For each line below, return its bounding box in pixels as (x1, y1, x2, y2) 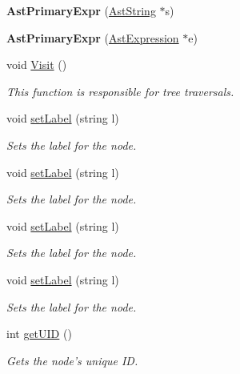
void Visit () (6, 56, 67, 73)
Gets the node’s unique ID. (6, 352, 138, 368)
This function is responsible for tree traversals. (6, 82, 234, 99)
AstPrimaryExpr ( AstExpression (6, 29, 179, 46)
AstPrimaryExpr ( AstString (6, 2, 156, 18)
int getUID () (6, 325, 72, 342)
